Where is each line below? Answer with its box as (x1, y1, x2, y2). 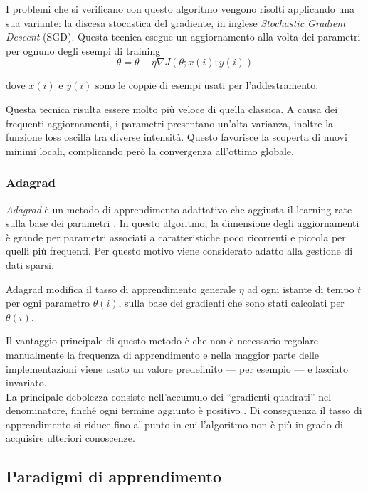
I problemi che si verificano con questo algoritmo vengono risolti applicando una (6, 1, 355, 16)
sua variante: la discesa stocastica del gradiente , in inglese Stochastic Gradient (6, 15, 346, 30)
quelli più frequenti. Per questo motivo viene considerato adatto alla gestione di (6, 243, 353, 258)
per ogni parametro (6, 295, 90, 310)
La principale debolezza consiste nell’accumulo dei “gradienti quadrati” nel (6, 389, 332, 403)
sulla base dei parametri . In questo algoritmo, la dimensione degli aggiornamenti (6, 216, 359, 231)
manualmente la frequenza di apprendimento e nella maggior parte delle (6, 347, 319, 361)
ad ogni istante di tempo (247, 281, 354, 296)
